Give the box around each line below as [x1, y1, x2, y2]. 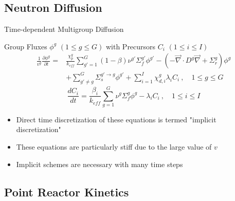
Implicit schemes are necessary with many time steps [16, 158, 183, 169]
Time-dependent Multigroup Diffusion [4, 24, 124, 34]
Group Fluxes [4, 41, 47, 51]
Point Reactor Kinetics [4, 184, 129, 199]
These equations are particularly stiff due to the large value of [16, 141, 212, 152]
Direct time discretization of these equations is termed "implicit [16, 114, 216, 124]
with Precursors [105, 41, 156, 51]
